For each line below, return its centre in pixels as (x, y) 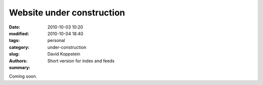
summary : (20, 67)
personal (56, 41)
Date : (15, 27)
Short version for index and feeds (81, 61)
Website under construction (67, 13)
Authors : (18, 61)
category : (19, 47)
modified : (19, 33)
